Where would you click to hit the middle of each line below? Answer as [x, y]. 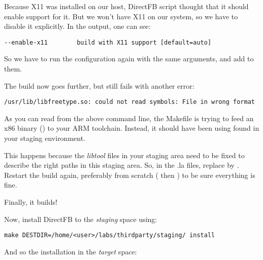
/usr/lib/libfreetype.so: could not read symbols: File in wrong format [129, 102]
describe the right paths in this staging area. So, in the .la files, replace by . [122, 165]
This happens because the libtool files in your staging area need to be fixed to [124, 155]
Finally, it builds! [31, 202]
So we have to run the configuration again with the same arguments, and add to [129, 59]
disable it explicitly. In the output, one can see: [77, 26]
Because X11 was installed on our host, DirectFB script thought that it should [126, 6]
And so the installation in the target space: [71, 251]
